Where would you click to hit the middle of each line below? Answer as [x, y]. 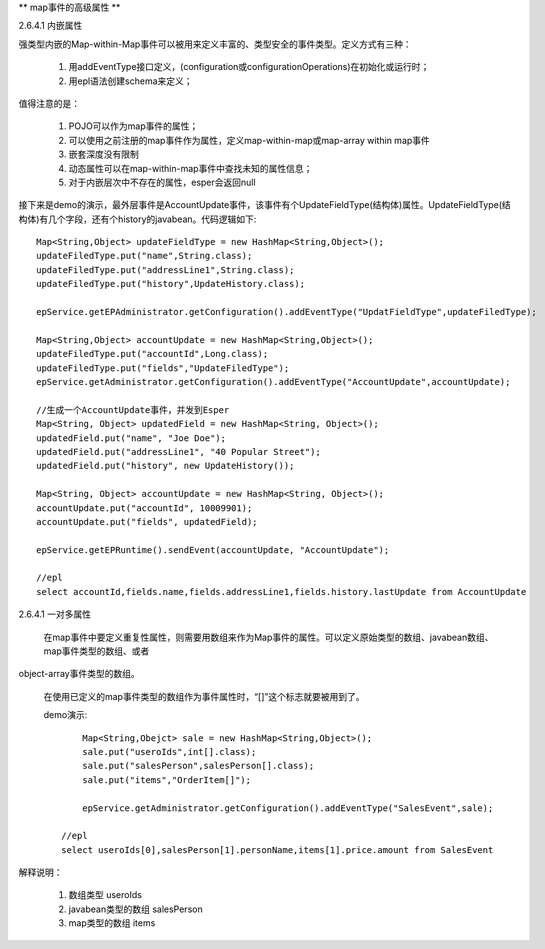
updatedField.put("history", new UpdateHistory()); [165, 466]
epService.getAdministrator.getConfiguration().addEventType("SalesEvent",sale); [287, 808]
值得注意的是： [49, 103]
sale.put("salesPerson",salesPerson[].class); [198, 766]
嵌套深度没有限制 [103, 154]
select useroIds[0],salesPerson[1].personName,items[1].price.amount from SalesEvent [277, 849]
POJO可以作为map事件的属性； [133, 126]
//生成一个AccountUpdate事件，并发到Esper [133, 409]
